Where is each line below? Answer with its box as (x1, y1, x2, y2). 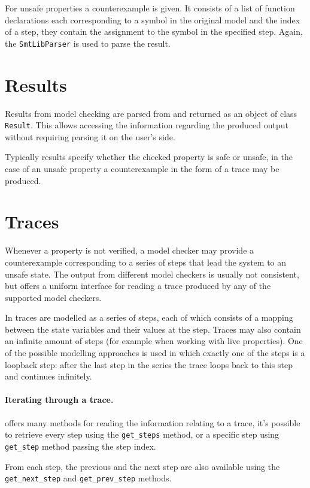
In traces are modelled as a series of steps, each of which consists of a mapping (5, 311, 293, 324)
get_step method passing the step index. (5, 439, 156, 452)
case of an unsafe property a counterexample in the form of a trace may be (5, 162, 279, 174)
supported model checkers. (5, 291, 102, 303)
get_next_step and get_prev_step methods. (5, 472, 172, 484)
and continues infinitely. (5, 370, 92, 382)
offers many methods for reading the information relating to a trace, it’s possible (5, 416, 300, 429)
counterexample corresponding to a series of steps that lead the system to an (5, 255, 287, 268)
